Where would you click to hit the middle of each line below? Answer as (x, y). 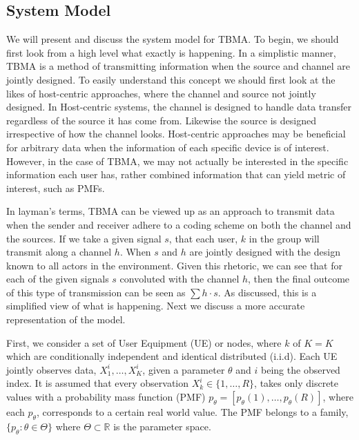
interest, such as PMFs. (56, 188)
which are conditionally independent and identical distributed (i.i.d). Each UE (172, 356)
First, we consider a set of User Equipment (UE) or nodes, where (144, 342)
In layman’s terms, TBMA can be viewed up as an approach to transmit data (171, 211)
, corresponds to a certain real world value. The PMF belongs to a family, (192, 412)
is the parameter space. (162, 426)
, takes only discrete (297, 383)
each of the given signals (58, 279)
